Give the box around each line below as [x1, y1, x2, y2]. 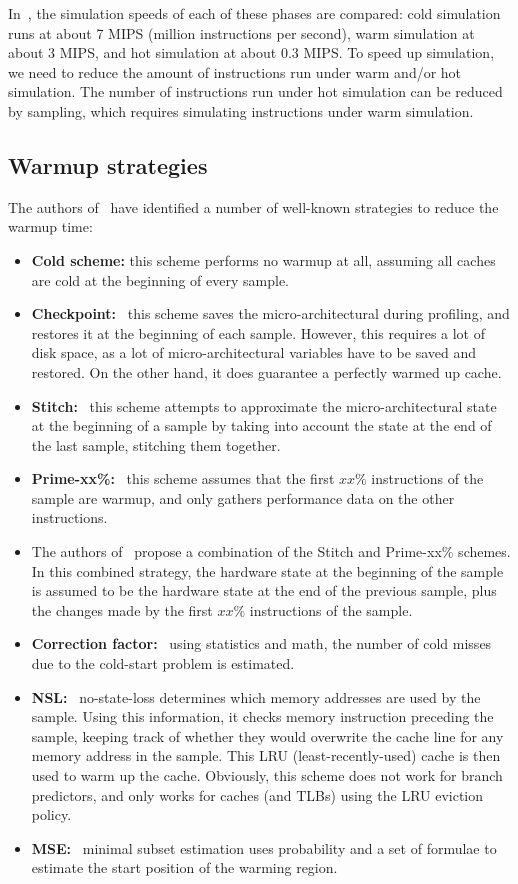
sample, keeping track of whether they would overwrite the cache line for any [31, 725, 504, 746]
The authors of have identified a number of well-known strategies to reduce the [8, 196, 499, 217]
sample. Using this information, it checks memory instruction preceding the [31, 706, 494, 727]
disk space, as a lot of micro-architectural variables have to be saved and [31, 342, 477, 363]
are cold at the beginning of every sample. [31, 269, 290, 290]
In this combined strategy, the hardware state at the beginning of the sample [31, 560, 504, 581]
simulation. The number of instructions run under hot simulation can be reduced [8, 81, 503, 102]
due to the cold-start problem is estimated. [31, 653, 295, 674]
